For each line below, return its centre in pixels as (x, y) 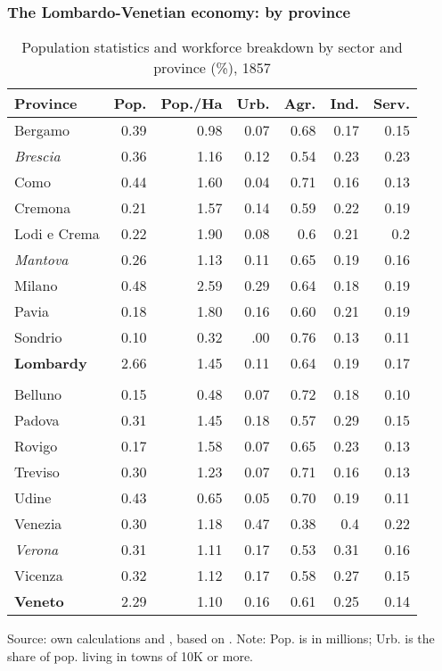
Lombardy (51, 363)
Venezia (38, 524)
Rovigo (36, 446)
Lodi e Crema (57, 234)
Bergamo (42, 130)
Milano (36, 286)
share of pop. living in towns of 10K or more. (131, 655)
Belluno (38, 394)
